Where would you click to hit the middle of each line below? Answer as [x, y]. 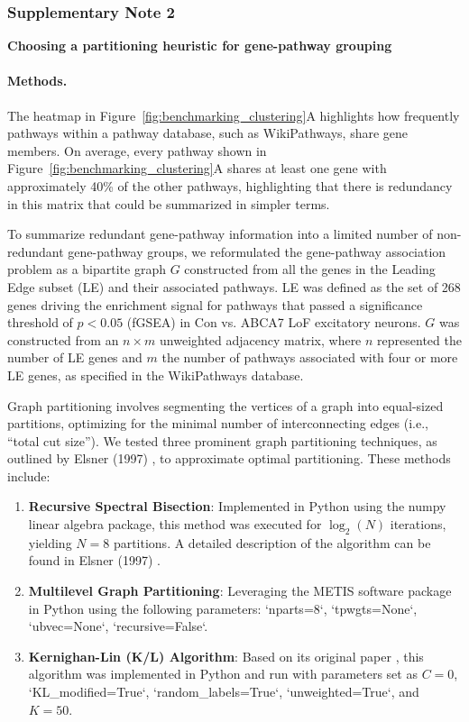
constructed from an [63, 339]
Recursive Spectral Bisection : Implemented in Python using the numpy [237, 506]
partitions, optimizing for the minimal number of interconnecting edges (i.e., [218, 423]
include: [29, 475]
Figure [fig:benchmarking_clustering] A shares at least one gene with [197, 168]
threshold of [40, 322]
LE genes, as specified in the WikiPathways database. [156, 375]
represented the [419, 339]
